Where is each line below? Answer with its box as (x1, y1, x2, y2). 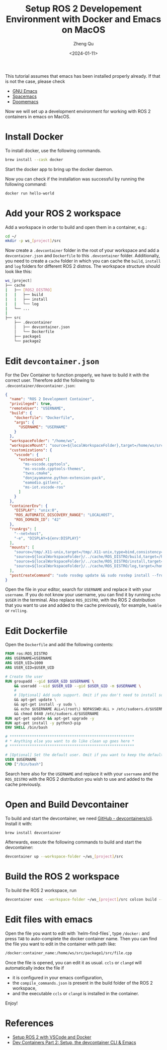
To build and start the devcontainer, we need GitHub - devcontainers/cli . (5, 815, 153, 821)
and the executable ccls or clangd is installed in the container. (12, 990, 139, 996)
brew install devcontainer (5, 830, 61, 835)
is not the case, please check (5, 78, 66, 84)
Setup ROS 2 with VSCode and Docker (12, 1034, 91, 1040)
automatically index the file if (5, 965, 64, 971)
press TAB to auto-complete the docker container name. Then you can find (5, 936, 158, 941)
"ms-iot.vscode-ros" (23, 485, 66, 490)
